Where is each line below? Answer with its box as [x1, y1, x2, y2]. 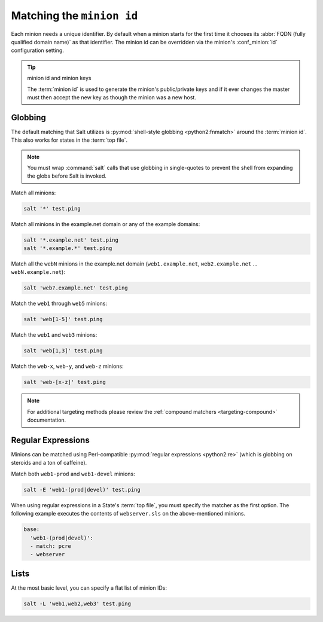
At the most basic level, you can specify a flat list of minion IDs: [11, 584, 167, 591]
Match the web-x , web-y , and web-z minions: [11, 362, 124, 370]
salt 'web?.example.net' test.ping [23, 285, 128, 291]
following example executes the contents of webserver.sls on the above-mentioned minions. [11, 510, 245, 517]
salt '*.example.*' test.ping [23, 245, 112, 252]
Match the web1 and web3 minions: [11, 331, 97, 339]
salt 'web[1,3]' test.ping [23, 347, 103, 354]
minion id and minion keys [27, 75, 92, 82]
